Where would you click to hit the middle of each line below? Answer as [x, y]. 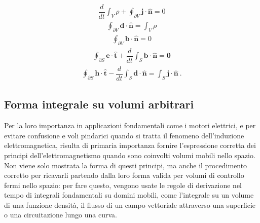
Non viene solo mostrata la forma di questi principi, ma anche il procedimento [126, 165]
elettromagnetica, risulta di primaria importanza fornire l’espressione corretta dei [130, 145]
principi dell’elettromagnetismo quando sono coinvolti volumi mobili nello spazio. [130, 155]
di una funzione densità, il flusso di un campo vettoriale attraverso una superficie [130, 205]
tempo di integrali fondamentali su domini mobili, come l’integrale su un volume [129, 195]
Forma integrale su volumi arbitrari [99, 104]
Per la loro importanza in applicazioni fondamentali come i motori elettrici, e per [130, 125]
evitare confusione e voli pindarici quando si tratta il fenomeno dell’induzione [124, 135]
